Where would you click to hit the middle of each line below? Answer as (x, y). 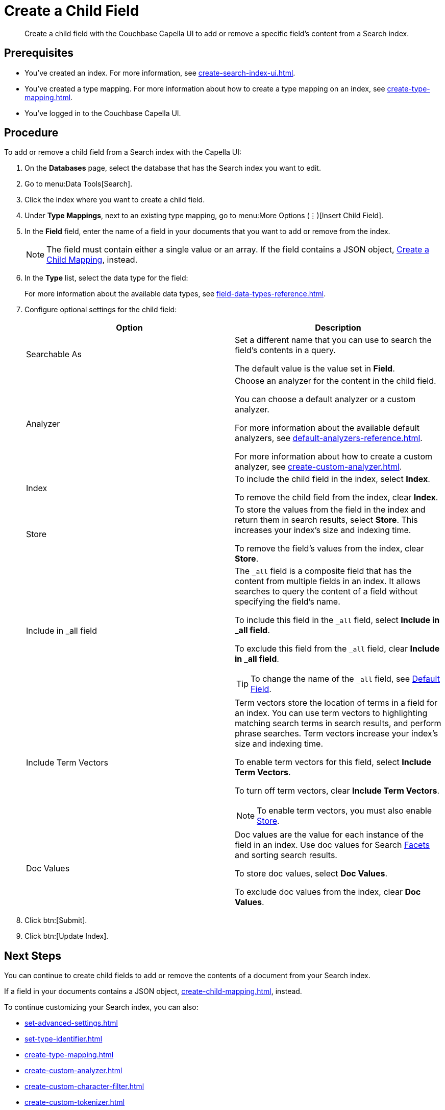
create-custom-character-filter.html (84, 1086)
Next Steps (33, 956)
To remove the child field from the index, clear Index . (337, 498)
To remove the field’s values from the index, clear (329, 549)
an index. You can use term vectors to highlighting (331, 713)
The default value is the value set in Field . (315, 369)
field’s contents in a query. (285, 350)
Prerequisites (39, 53)
